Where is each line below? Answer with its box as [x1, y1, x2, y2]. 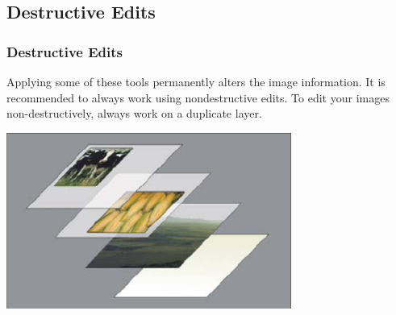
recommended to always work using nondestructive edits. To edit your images [6, 89, 390, 106]
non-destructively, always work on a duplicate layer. [6, 105, 262, 122]
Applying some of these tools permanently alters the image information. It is [6, 73, 386, 89]
